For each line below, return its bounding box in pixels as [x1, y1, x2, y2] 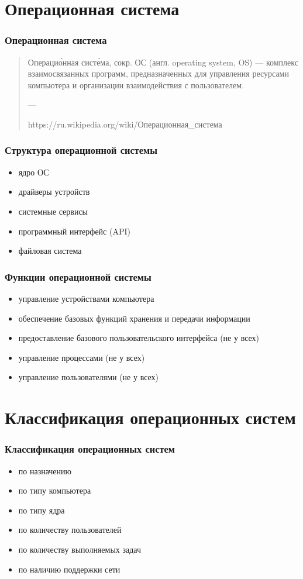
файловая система [18, 244, 82, 257]
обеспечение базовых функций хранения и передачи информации [18, 312, 250, 324]
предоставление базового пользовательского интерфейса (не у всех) [18, 332, 260, 344]
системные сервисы [18, 205, 88, 217]
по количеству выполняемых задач [18, 543, 142, 555]
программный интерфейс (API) [18, 225, 130, 237]
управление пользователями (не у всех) [18, 371, 159, 383]
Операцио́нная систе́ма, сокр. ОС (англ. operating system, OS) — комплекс [27, 56, 298, 68]
